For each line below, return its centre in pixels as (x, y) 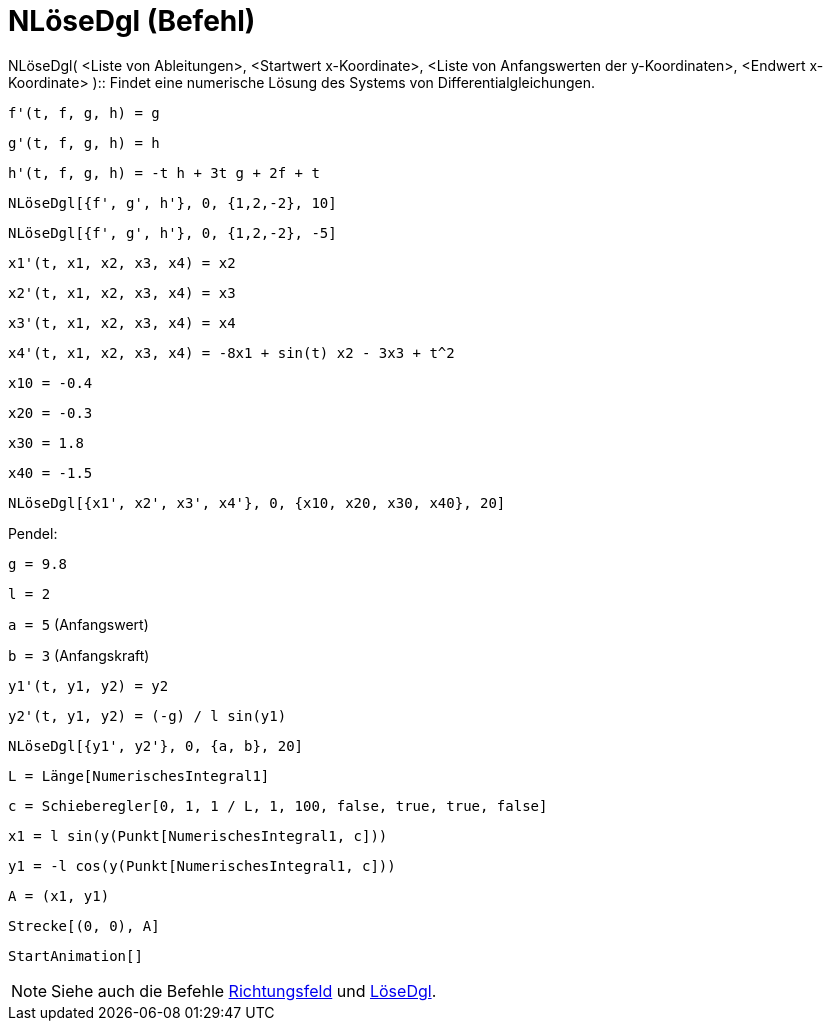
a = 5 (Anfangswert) (78, 624)
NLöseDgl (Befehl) (132, 21)
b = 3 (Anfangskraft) (79, 655)
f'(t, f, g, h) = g (84, 112)
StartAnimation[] (75, 955)
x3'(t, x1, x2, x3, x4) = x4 (122, 322)
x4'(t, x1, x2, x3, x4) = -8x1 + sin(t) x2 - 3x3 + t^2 (231, 352)
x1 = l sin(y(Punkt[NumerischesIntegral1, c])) (198, 835)
